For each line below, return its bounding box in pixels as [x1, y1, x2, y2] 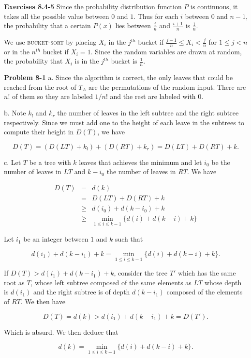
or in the [4, 46, 30, 56]
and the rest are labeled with [110, 91, 196, 101]
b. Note [4, 108, 26, 118]
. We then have [20, 296, 65, 306]
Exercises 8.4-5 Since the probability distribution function [4, 1, 182, 11]
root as [4, 277, 25, 287]
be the [211, 157, 230, 167]
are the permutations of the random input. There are [89, 81, 246, 92]
